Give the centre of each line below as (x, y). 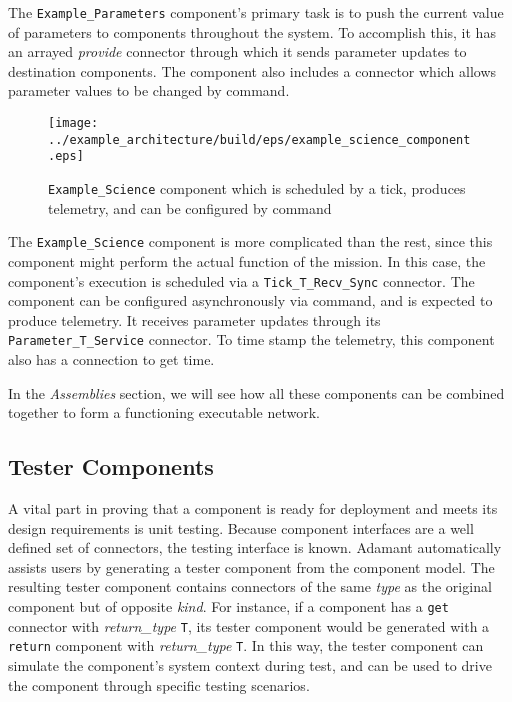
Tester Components (111, 466)
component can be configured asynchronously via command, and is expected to (250, 300)
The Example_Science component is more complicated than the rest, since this (250, 241)
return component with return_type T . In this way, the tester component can (246, 645)
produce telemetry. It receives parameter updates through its (194, 319)
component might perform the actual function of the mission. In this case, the (247, 260)
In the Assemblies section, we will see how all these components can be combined (256, 392)
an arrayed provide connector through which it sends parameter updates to (237, 51)
